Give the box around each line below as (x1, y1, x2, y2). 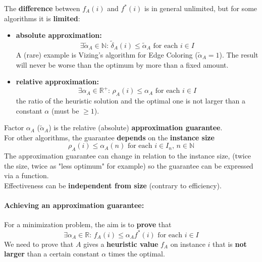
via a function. (4, 170, 49, 181)
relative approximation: (16, 76, 99, 87)
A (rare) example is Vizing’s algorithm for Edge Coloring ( (16, 49, 198, 60)
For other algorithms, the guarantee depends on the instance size (4, 132, 215, 142)
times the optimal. (108, 248, 165, 259)
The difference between (4, 3, 80, 13)
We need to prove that (4, 238, 74, 249)
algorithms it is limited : (4, 13, 80, 23)
